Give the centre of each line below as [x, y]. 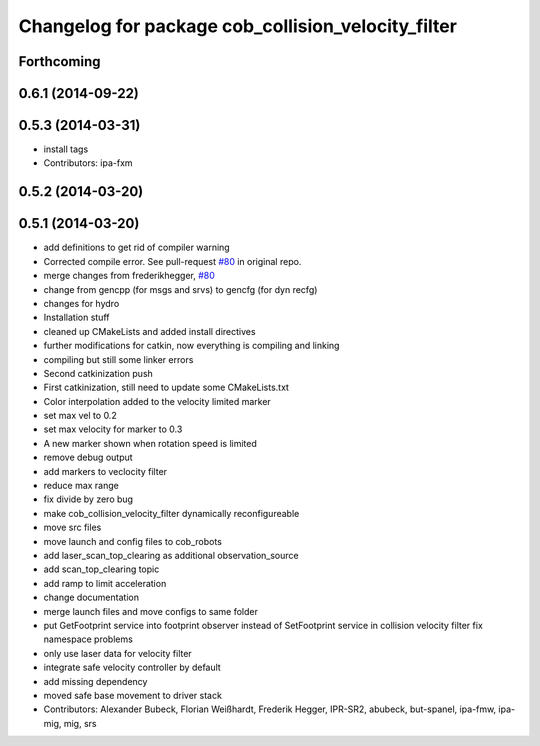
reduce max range [81, 486]
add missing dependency [95, 681]
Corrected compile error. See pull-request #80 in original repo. [172, 261]
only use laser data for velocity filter [117, 653]
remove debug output [88, 457]
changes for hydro [81, 303]
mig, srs [80, 723]
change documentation [91, 597]
